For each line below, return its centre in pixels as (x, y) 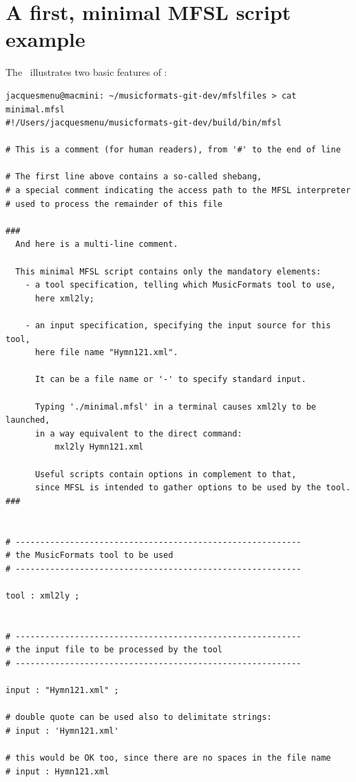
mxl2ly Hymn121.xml (99, 447)
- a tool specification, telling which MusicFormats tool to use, (180, 285)
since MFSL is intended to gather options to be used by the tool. (193, 488)
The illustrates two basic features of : (86, 72)
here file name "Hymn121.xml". (106, 353)
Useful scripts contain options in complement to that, (166, 474)
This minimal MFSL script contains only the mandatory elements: (168, 271)
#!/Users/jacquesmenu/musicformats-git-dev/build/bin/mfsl (144, 123)
